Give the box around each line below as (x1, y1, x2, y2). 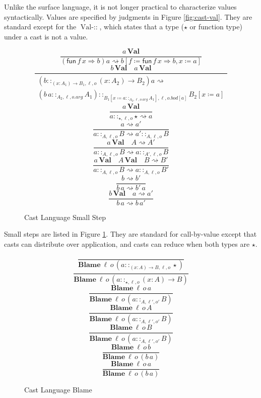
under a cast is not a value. (4, 31, 88, 41)
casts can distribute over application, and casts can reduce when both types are (4, 238, 250, 249)
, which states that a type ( (99, 21, 184, 32)
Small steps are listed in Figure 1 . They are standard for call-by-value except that (4, 229, 257, 239)
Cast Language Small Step (24, 211, 106, 222)
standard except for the (4, 21, 77, 32)
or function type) (189, 21, 242, 32)
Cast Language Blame (24, 384, 92, 395)
